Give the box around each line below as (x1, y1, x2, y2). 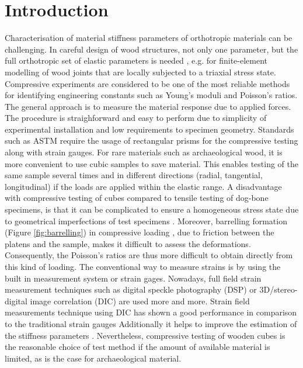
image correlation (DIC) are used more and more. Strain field (30, 294, 250, 307)
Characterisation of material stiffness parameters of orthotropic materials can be (5, 32, 292, 44)
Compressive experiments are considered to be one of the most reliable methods (5, 77, 290, 89)
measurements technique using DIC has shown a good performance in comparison (5, 306, 297, 318)
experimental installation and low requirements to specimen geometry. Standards (5, 123, 294, 135)
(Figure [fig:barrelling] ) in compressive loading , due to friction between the (5, 226, 274, 238)
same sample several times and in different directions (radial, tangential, (5, 169, 263, 181)
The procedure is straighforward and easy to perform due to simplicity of (5, 112, 267, 124)
